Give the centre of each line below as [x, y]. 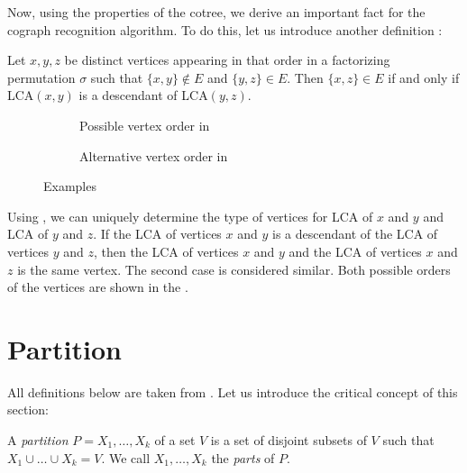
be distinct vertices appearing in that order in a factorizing [227, 60]
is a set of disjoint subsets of [288, 440]
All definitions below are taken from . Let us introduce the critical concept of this [233, 391]
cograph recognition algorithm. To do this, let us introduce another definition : [225, 29]
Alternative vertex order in [154, 155]
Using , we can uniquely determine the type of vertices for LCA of [190, 216]
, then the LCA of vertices [166, 251]
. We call [126, 457]
